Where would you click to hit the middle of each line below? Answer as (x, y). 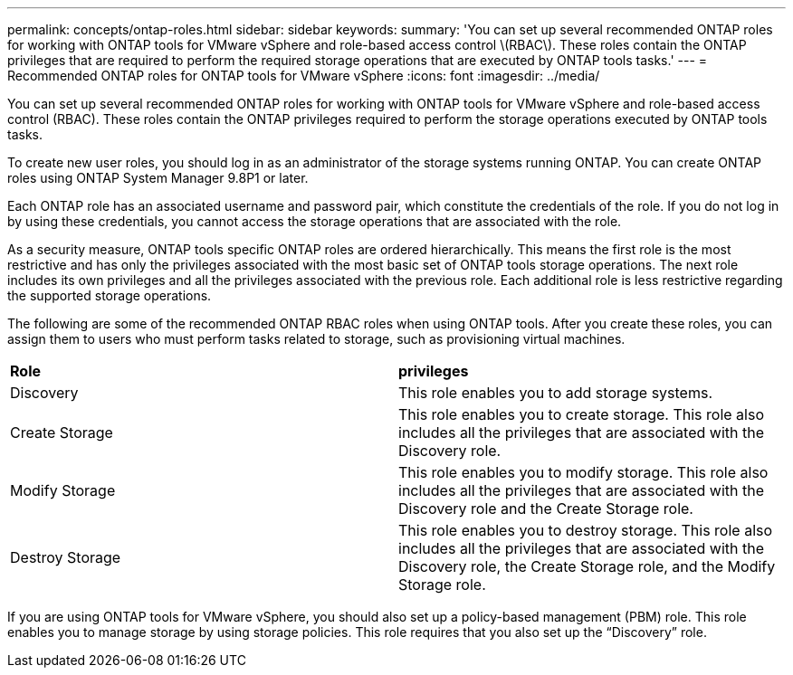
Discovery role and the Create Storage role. (546, 509)
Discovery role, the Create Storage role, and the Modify (587, 566)
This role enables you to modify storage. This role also (583, 472)
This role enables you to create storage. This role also (581, 414)
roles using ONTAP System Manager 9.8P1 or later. (158, 178)
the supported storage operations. (110, 295)
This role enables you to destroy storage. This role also (586, 530)
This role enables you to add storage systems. (555, 393)
